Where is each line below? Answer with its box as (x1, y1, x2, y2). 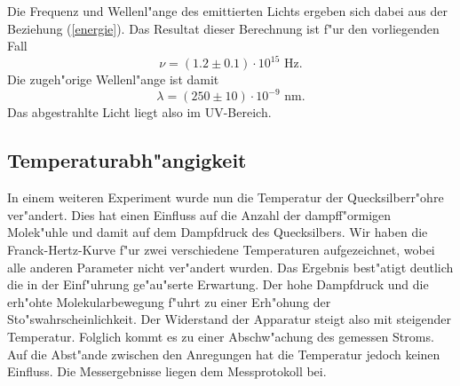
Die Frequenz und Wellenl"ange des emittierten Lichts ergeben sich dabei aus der (7, 2, 448, 20)
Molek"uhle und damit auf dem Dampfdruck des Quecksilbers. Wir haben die (7, 223, 428, 241)
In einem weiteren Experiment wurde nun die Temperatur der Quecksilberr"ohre (7, 188, 444, 207)
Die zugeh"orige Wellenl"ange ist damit (7, 70, 219, 89)
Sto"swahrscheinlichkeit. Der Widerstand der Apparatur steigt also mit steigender (7, 310, 452, 328)
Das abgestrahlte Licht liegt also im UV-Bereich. (7, 103, 272, 122)
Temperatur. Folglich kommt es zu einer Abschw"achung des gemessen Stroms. (7, 327, 434, 345)
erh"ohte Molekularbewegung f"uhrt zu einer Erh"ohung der (7, 292, 331, 311)
